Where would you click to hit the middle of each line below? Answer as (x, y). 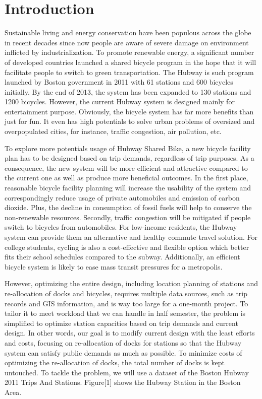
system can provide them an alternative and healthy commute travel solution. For (131, 237)
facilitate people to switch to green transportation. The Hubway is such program (129, 72)
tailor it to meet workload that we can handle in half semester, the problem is (125, 313)
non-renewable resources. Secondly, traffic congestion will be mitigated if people (128, 217)
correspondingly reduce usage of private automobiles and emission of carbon (122, 197)
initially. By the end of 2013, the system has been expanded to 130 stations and (128, 91)
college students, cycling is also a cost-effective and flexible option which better (127, 247)
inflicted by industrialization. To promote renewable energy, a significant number (129, 52)
